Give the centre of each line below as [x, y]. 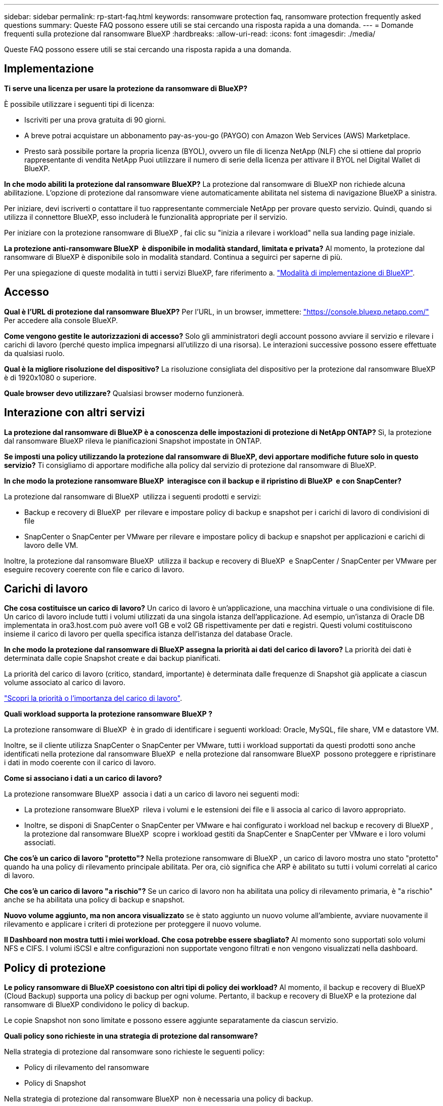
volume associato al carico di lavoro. [65, 683]
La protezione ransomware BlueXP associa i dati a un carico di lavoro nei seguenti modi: [152, 794]
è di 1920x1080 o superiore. [50, 377]
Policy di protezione [55, 968]
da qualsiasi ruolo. [34, 353]
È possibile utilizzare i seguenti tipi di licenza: [79, 104]
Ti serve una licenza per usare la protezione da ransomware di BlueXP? [126, 88]
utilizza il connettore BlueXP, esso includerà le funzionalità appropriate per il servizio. [146, 217]
